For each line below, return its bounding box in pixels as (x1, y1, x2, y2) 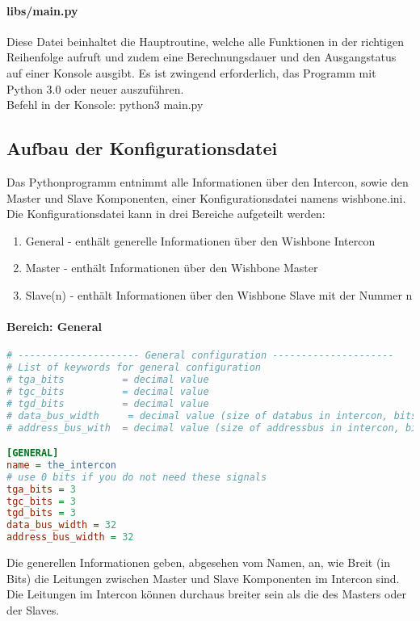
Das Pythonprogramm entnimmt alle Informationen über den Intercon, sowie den (6, 173, 409, 190)
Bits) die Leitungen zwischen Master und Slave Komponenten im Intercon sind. (6, 569, 400, 586)
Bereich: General (6, 318, 103, 335)
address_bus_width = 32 (6, 531, 134, 543)
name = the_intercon (6, 459, 117, 471)
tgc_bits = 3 (6, 495, 76, 507)
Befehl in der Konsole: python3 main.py (6, 96, 204, 113)
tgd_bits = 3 (6, 507, 76, 519)
